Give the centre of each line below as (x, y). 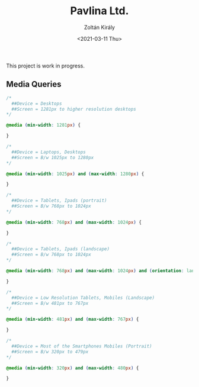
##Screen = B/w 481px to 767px (50, 303)
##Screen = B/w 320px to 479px (50, 351)
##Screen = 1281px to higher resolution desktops (74, 109)
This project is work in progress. (45, 66)
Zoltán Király (99, 27)
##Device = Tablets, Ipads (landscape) (61, 249)
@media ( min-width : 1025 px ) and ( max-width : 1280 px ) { (75, 174)
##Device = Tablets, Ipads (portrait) (60, 201)
